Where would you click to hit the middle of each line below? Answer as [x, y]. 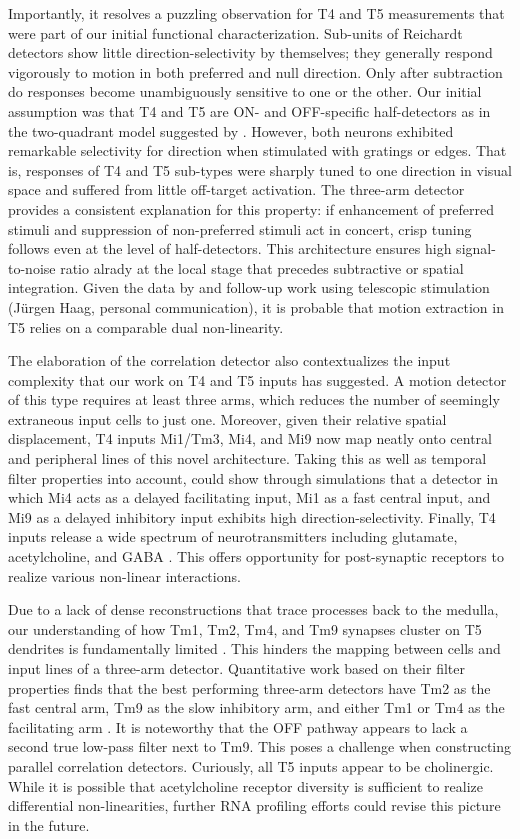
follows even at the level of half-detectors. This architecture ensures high [230, 248]
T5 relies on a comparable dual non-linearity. [146, 326]
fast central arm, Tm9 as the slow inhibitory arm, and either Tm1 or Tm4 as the [256, 707]
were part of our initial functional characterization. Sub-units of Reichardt [235, 32]
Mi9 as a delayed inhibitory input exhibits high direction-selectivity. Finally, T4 [252, 516]
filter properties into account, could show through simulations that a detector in [253, 477]
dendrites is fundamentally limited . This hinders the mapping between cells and [254, 648]
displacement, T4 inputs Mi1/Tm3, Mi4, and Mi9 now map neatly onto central [250, 438]
